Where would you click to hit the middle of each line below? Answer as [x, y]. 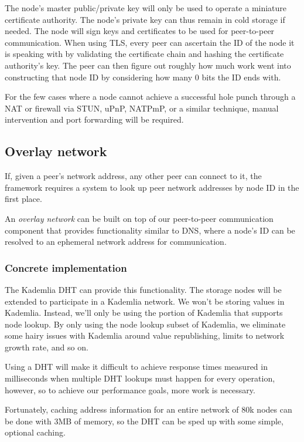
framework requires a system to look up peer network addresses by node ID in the [152, 187]
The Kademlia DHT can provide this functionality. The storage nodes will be [143, 289]
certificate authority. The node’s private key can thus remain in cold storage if [145, 19]
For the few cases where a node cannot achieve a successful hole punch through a [150, 97]
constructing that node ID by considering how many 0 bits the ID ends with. [143, 77]
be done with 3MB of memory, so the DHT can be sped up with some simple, [144, 421]
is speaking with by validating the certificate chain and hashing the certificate [144, 54]
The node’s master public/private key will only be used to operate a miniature [146, 8]
